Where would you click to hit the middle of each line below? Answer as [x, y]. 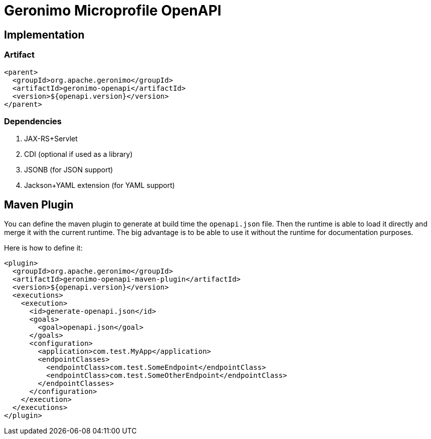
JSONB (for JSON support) [69, 170]
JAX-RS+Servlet [51, 139]
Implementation [44, 35]
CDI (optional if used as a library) [78, 154]
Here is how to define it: [43, 248]
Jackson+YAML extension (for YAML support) [99, 185]
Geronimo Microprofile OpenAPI [113, 11]
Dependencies [33, 121]
